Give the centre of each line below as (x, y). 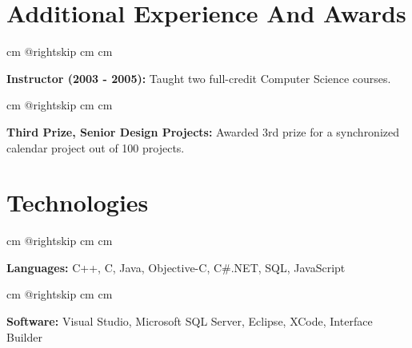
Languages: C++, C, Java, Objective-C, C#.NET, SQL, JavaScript (176, 267)
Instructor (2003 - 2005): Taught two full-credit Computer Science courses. (199, 78)
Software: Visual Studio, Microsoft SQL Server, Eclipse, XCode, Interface (190, 321)
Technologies (78, 202)
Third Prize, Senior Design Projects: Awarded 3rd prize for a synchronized (203, 131)
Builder (24, 336)
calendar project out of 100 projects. (96, 147)
